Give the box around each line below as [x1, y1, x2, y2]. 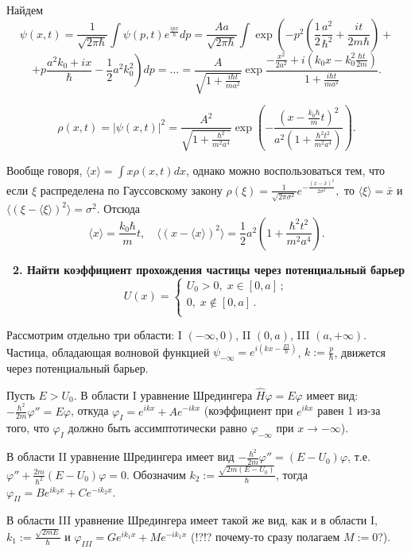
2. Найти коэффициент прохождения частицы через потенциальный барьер [13, 261, 405, 277]
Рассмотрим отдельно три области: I [6, 327, 182, 343]
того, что [6, 420, 49, 436]
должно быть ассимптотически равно [68, 420, 247, 436]
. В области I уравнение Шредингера [73, 386, 253, 403]
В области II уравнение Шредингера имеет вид [6, 448, 235, 465]
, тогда [276, 466, 308, 482]
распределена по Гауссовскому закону [40, 181, 223, 198]
